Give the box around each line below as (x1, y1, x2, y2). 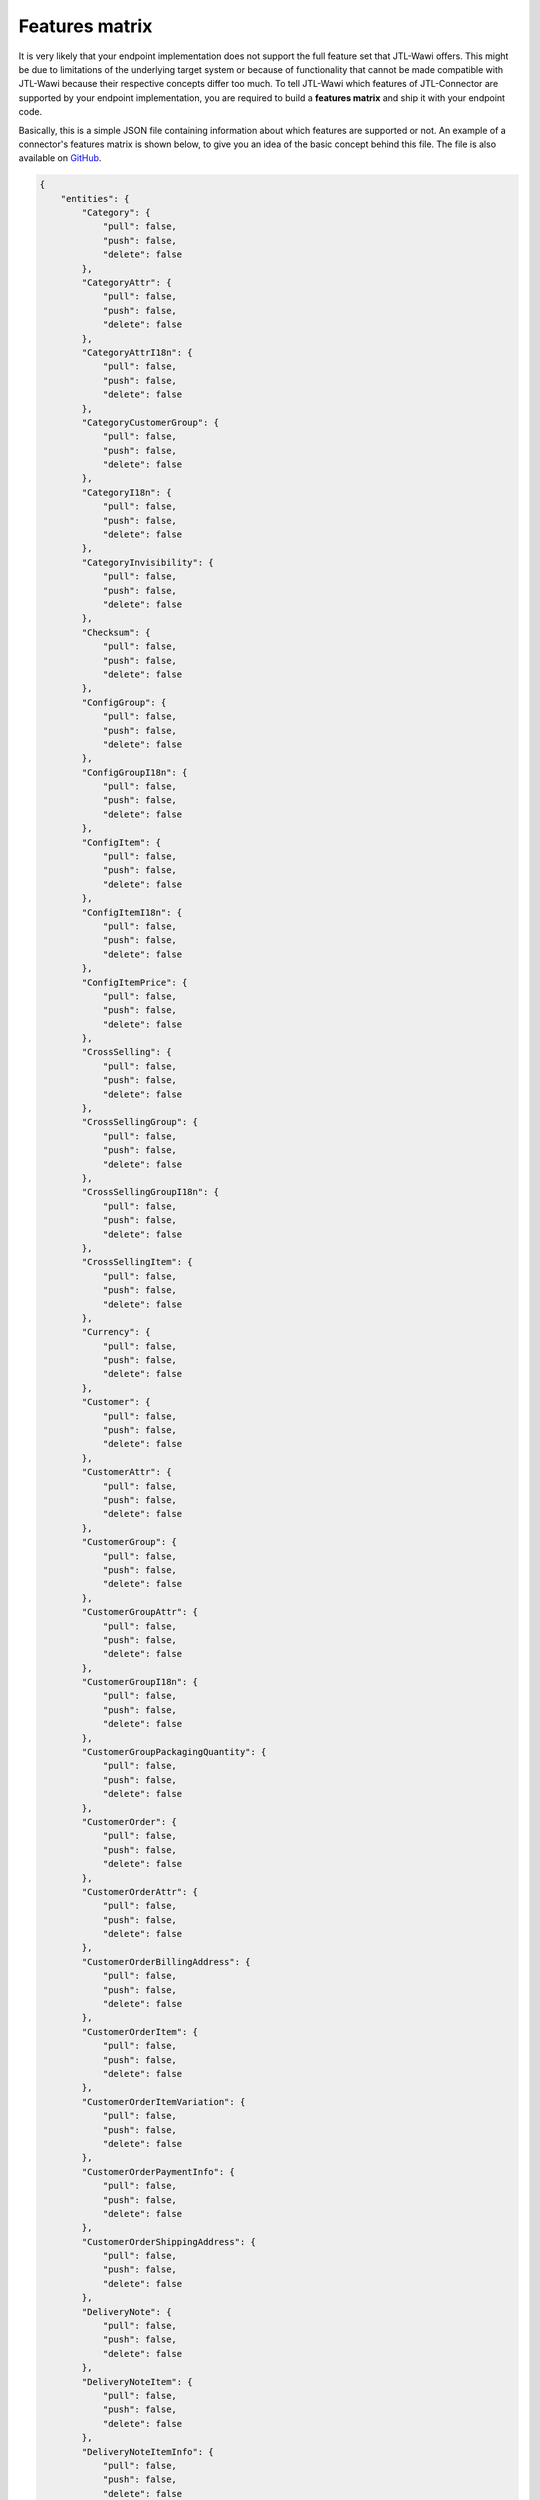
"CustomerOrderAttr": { (81, 1886, 199, 1897)
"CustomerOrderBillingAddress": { (81, 1956, 251, 1967)
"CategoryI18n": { (81, 486, 172, 498)
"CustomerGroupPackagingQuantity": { (81, 1746, 267, 1758)
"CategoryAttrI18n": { (81, 346, 194, 358)
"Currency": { (81, 1326, 151, 1338)
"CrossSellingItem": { (81, 1256, 194, 1268)
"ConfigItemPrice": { (81, 976, 188, 988)
